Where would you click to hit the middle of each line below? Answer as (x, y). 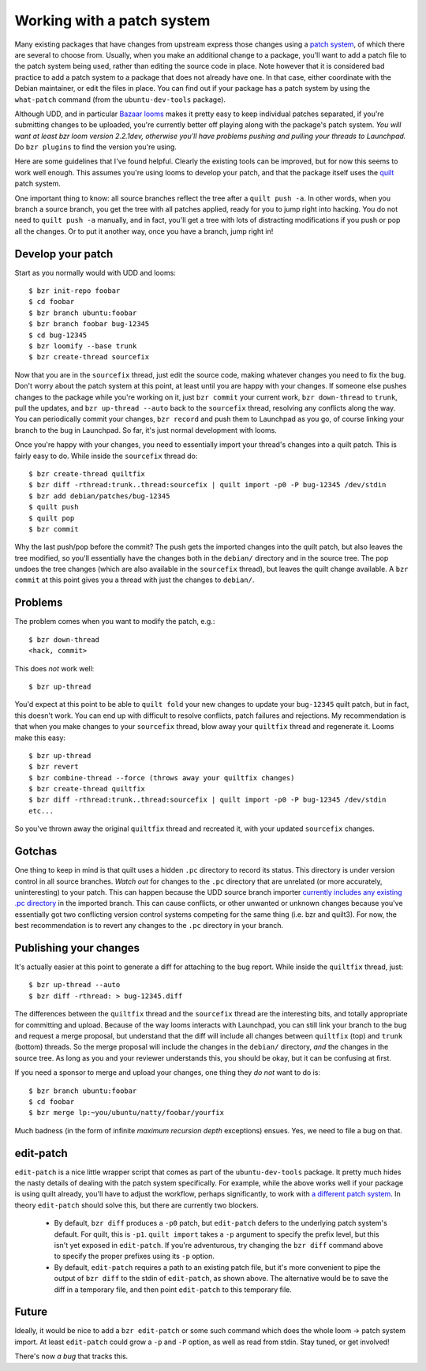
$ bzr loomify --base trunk (83, 346)
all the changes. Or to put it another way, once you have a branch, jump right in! (144, 231)
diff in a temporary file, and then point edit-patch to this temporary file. (173, 1289)
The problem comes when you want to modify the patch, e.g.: (115, 622)
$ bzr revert (54, 767)
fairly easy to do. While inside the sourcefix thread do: (106, 456)
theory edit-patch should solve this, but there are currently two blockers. (137, 1205)
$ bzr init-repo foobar (75, 291)
